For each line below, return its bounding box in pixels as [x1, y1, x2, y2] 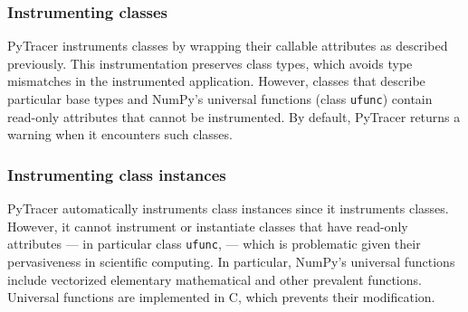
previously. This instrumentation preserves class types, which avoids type [7, 53, 413, 72]
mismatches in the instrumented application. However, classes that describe [7, 71, 425, 90]
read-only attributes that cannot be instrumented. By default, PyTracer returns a [7, 107, 461, 126]
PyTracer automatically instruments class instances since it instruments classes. [7, 199, 449, 218]
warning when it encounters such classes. [7, 125, 233, 144]
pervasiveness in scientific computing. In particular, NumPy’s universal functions [7, 251, 455, 270]
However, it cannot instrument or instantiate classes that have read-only [7, 216, 408, 235]
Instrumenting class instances [7, 163, 226, 185]
